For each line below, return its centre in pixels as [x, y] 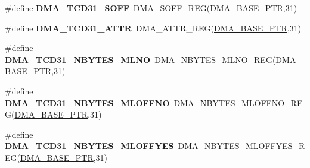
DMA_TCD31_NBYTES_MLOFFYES [89, 146]
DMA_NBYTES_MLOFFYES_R [241, 146]
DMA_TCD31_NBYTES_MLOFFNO [87, 102]
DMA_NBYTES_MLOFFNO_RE [238, 102]
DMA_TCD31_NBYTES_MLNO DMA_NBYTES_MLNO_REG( [140, 59]
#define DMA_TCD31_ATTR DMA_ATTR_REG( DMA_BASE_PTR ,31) [153, 28]
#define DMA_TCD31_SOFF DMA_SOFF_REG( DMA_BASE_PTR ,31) [151, 8]
